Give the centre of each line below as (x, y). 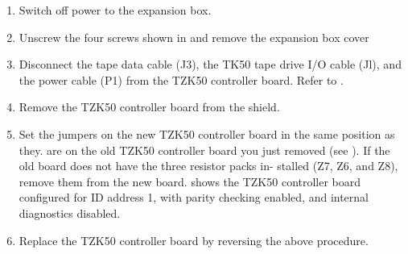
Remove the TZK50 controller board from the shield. (149, 107)
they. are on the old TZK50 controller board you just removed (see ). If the (204, 150)
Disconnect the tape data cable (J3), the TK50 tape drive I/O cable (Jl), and (210, 64)
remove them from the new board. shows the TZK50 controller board (190, 181)
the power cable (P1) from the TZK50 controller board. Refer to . (181, 79)
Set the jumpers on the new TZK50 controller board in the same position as (207, 133)
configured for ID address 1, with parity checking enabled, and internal (194, 197)
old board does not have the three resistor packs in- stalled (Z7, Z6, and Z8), (208, 166)
